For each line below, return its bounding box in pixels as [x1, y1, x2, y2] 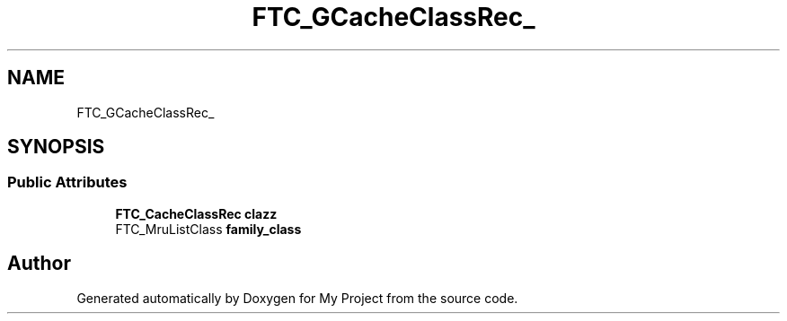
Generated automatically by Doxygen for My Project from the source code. [76, 290, 518, 306]
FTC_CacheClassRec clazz [115, 205, 278, 221]
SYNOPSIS [7, 135, 105, 159]
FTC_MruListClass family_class [115, 221, 302, 237]
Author [7, 252, 71, 275]
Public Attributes [7, 173, 128, 192]
